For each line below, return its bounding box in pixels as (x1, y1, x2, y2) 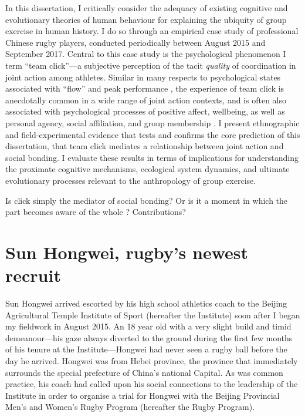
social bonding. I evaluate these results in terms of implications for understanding (5, 151, 299, 163)
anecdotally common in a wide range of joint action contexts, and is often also (5, 93, 286, 106)
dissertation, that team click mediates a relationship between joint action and (5, 140, 284, 152)
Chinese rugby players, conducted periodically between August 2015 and (5, 36, 266, 48)
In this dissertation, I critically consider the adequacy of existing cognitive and (5, 2, 288, 14)
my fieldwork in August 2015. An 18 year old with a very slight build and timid (5, 320, 292, 332)
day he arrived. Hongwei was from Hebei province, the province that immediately (5, 354, 298, 366)
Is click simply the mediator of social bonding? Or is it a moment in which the (5, 194, 288, 206)
